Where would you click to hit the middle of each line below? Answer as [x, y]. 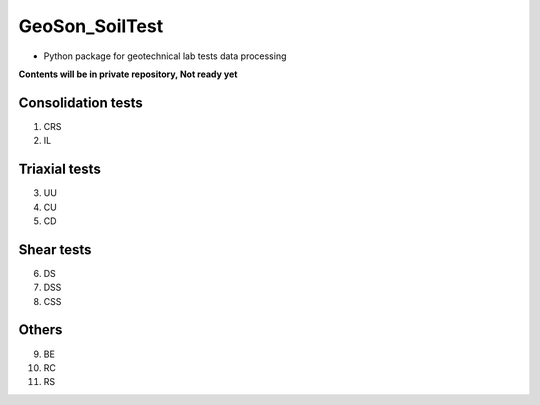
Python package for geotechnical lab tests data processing [165, 56]
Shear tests [55, 249]
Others [40, 330]
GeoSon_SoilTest [91, 26]
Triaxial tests [60, 169]
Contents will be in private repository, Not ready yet [128, 74]
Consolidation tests [81, 102]
